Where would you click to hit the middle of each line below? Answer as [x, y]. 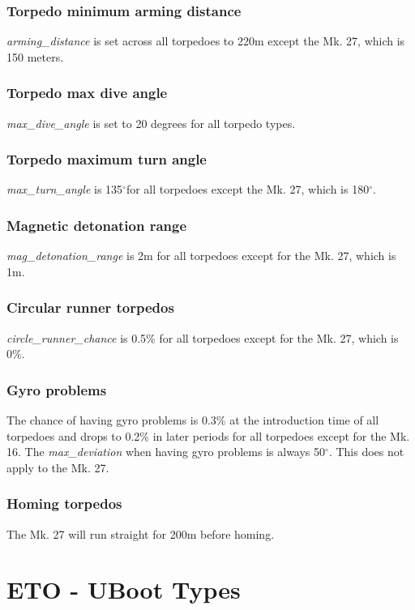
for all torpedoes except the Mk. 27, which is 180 [248, 189]
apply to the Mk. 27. [58, 467]
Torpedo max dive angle [87, 93]
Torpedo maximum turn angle [107, 159]
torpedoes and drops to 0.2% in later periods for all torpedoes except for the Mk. [208, 435]
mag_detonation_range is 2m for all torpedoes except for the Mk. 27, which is [201, 256]
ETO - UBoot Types [124, 589]
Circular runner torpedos [90, 307]
